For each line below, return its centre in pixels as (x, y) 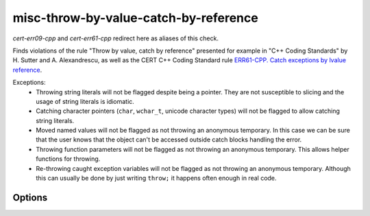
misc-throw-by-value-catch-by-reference (135, 18)
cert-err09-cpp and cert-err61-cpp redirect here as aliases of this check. (116, 38)
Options (30, 197)
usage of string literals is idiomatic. (85, 101)
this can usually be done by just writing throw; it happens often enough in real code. (156, 178)
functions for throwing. (68, 159)
